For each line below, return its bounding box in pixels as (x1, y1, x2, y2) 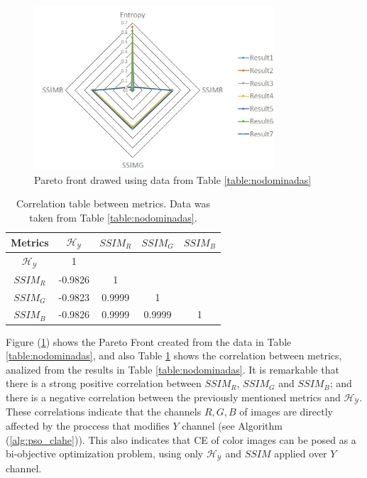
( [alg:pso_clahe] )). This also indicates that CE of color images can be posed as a (6, 432, 356, 447)
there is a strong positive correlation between (6, 376, 202, 391)
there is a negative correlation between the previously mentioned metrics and (6, 389, 341, 404)
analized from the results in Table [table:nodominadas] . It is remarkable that (6, 362, 339, 376)
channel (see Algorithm (182, 418, 283, 433)
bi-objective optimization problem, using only (6, 446, 204, 461)
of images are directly (239, 404, 333, 419)
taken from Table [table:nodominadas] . (29, 210, 197, 224)
